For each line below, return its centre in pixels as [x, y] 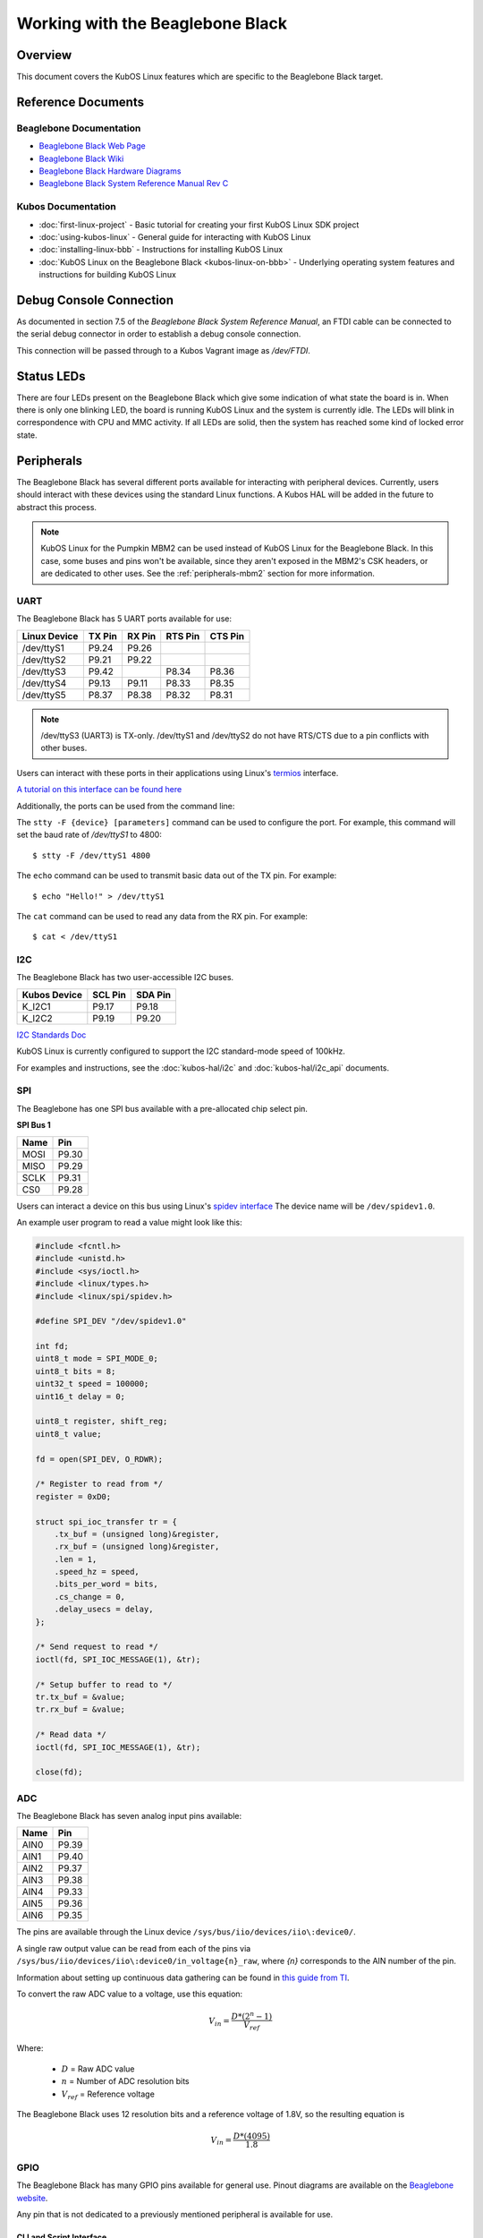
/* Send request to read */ [97, 1647]
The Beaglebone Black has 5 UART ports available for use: [124, 619]
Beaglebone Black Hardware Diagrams [110, 171]
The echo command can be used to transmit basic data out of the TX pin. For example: [177, 876]
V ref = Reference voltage [108, 2095]
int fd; [52, 1346]
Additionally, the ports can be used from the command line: [126, 806]
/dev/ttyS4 [44, 683]
